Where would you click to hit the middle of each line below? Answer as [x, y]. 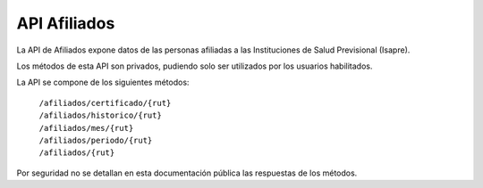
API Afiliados [66, 23]
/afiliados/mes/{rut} [86, 128]
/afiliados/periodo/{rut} [96, 140]
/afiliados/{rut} [77, 153]
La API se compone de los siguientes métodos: [103, 82]
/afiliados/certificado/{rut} [105, 103]
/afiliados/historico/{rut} [101, 115]
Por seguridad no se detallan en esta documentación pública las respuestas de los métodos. [187, 173]
